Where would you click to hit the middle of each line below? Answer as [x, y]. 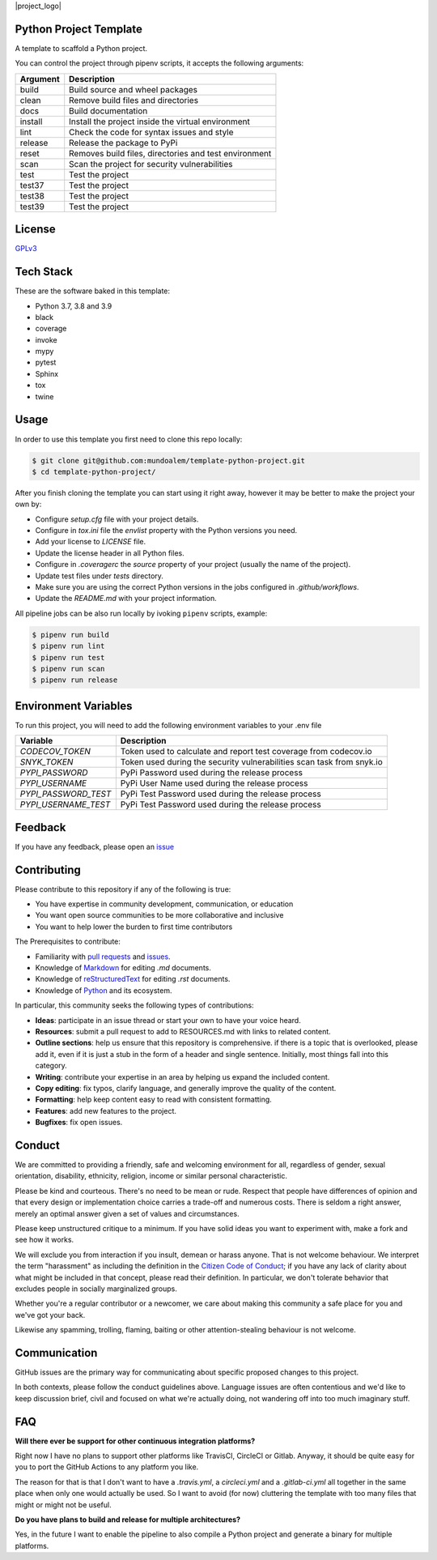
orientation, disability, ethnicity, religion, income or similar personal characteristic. [151, 1176]
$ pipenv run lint [68, 646]
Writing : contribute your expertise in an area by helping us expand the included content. [182, 1076]
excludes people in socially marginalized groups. [96, 1289]
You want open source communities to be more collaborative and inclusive [159, 915]
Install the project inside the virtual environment [160, 121]
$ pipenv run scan [68, 669]
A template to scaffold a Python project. [81, 48]
